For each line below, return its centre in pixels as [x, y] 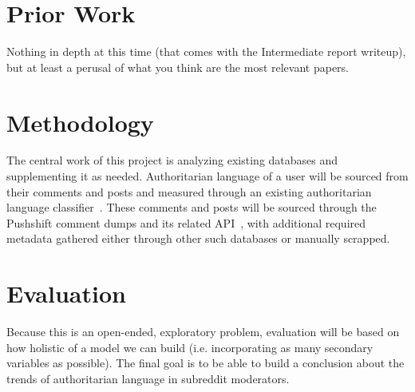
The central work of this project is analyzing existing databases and [172, 160]
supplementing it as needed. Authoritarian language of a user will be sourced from [207, 176]
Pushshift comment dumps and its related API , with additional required [186, 222]
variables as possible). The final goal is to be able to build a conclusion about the [206, 363]
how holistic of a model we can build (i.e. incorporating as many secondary [190, 347]
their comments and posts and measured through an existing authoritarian [189, 191]
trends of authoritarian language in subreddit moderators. [148, 378]
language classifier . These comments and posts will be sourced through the [192, 207]
